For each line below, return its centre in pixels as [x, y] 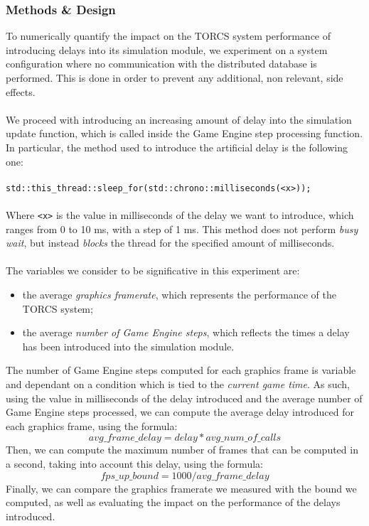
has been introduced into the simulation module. [128, 346]
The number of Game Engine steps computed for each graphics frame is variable [181, 370]
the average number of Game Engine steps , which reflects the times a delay [186, 332]
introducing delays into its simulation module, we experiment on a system [167, 49]
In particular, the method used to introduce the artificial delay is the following [177, 147]
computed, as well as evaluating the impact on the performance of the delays [173, 502]
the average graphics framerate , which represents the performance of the [179, 295]
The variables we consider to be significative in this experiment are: [153, 270]
